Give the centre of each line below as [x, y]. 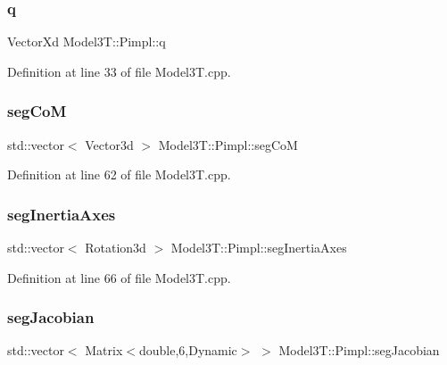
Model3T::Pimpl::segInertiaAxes [259, 248]
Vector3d [109, 144]
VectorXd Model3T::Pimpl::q [87, 41]
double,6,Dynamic [188, 350]
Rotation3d [116, 248]
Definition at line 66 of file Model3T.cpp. [119, 277]
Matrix [104, 350]
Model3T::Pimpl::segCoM [228, 144]
